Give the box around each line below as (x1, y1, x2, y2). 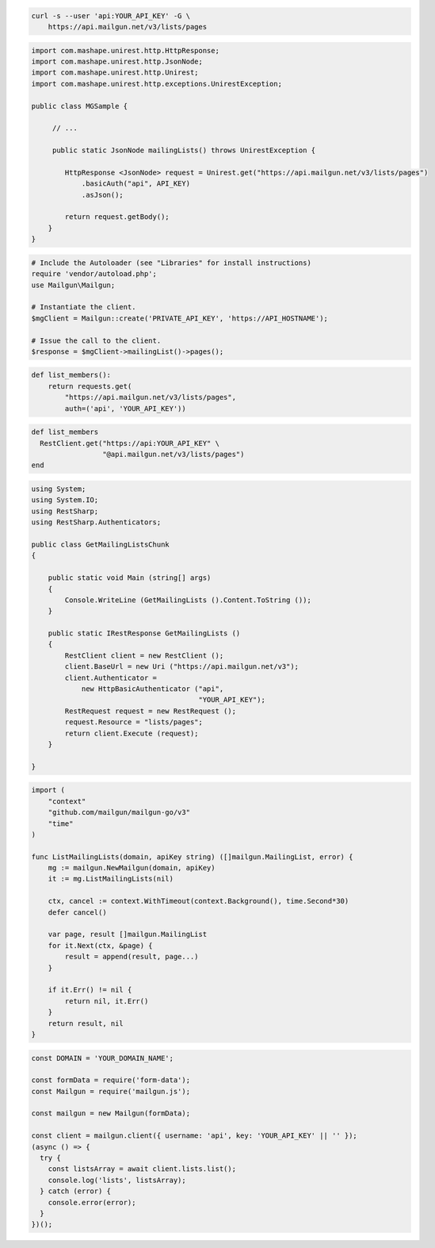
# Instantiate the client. (31, 302, 136, 312)
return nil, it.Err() (64, 996, 149, 1005)
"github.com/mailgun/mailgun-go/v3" (48, 808, 190, 817)
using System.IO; (31, 496, 99, 505)
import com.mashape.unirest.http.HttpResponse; (31, 46, 219, 55)
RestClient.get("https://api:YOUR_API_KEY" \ (40, 439, 219, 447)
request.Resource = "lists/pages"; (64, 718, 204, 727)
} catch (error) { (40, 1187, 111, 1196)
